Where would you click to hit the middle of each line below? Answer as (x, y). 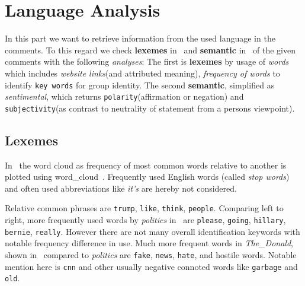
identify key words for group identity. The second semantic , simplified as (140, 85)
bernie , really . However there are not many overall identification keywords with (152, 231)
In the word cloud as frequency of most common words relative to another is (146, 165)
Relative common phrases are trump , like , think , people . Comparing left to (144, 208)
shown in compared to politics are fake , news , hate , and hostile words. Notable (151, 255)
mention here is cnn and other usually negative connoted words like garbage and (151, 266)
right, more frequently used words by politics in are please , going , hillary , (145, 220)
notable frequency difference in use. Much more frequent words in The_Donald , (149, 243)
